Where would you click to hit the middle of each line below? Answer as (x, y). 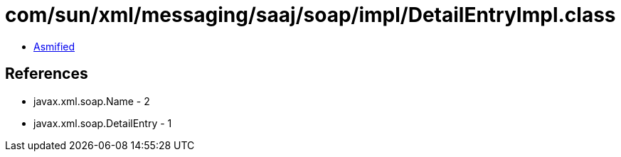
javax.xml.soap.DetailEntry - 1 (103, 123)
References (47, 74)
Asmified (54, 46)
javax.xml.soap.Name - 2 (92, 101)
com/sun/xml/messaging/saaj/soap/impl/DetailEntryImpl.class (310, 15)
